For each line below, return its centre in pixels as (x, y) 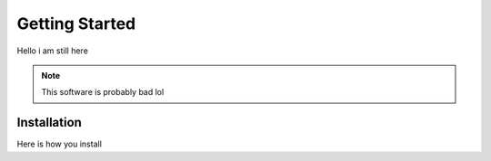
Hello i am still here (52, 51)
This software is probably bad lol (103, 92)
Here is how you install (59, 144)
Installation (49, 123)
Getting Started (76, 24)
